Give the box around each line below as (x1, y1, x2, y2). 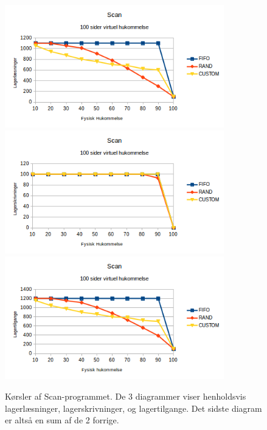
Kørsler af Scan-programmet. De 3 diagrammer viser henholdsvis (5, 390, 246, 403)
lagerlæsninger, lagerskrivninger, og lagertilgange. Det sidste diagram (5, 401, 262, 414)
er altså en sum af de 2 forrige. (5, 414, 119, 426)
